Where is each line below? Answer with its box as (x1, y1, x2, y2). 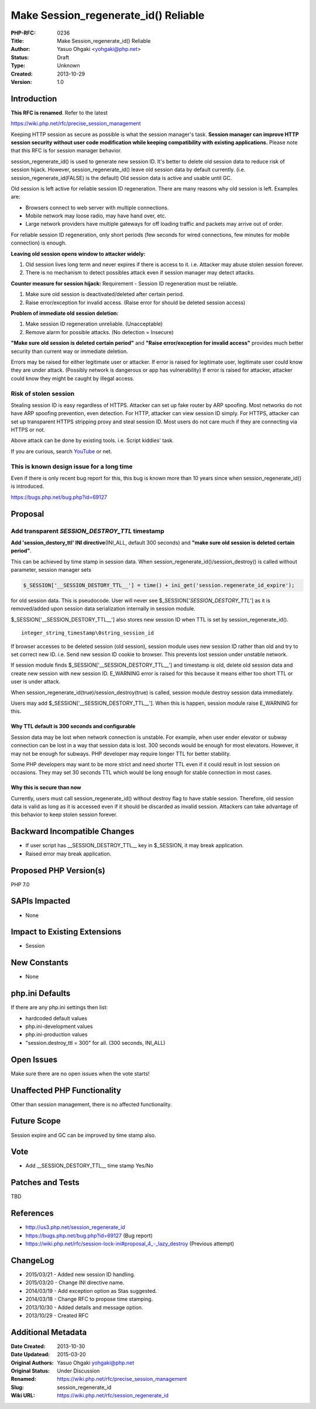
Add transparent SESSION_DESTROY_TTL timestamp (11, 527, 164, 535)
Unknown (57, 62, 80, 69)
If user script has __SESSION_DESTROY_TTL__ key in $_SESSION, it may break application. (25, 842, 244, 849)
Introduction (11, 94, 57, 104)
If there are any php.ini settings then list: (11, 1004, 108, 1011)
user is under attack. (11, 678, 61, 685)
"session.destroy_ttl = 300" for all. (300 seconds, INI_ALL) (25, 1039, 166, 1046)
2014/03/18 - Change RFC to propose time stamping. (25, 1296, 153, 1303)
